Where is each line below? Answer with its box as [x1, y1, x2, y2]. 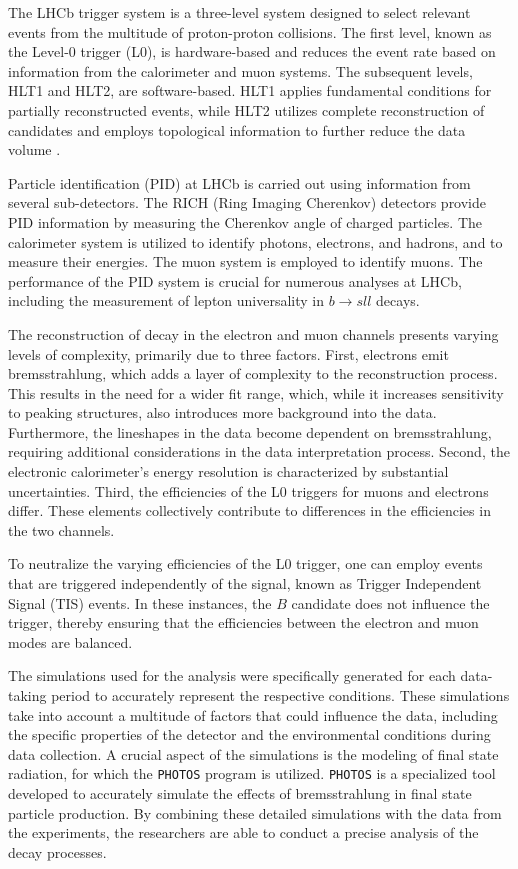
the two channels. [8, 519, 115, 540]
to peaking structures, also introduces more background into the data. [8, 402, 437, 423]
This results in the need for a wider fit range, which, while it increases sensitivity [8, 382, 504, 403]
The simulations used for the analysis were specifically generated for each [8, 665, 456, 686]
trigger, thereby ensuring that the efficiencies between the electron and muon [8, 612, 479, 633]
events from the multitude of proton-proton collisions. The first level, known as [8, 21, 492, 42]
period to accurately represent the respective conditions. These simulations [51, 685, 510, 705]
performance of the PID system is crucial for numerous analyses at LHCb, [8, 270, 462, 291]
